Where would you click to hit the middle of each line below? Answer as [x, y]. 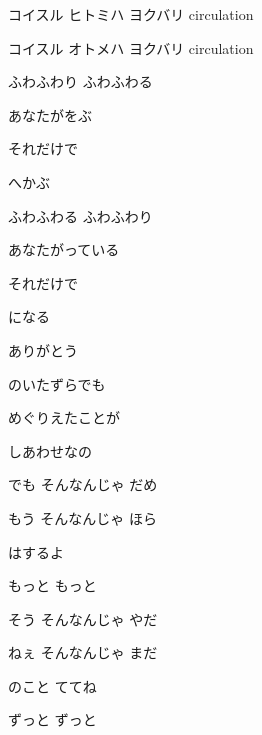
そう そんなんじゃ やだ [83, 618]
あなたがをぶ [50, 114]
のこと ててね [52, 685]
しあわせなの [50, 450]
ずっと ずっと [52, 719]
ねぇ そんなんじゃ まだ [83, 652]
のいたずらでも [57, 383]
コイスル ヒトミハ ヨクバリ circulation [131, 14]
